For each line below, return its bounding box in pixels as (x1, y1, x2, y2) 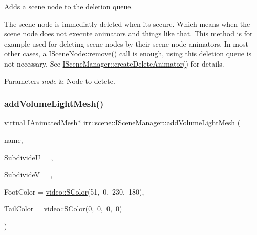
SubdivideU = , (4, 152, 53, 162)
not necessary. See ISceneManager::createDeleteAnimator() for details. (4, 58, 224, 69)
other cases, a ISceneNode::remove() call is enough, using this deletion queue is (4, 48, 252, 59)
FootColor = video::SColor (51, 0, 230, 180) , (4, 186, 144, 197)
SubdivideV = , (4, 169, 53, 180)
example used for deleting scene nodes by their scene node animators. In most (4, 38, 248, 49)
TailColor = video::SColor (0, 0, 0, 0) (4, 203, 122, 214)
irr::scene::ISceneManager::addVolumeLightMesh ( (83, 117, 241, 128)
